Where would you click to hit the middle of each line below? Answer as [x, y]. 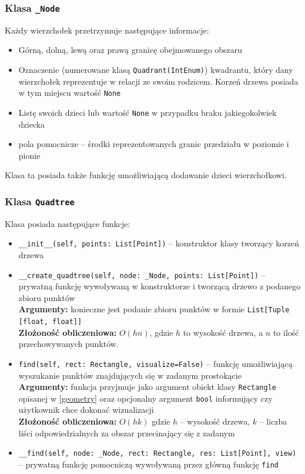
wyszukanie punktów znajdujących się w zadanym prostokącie [130, 375]
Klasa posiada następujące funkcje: [68, 223]
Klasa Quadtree [40, 201]
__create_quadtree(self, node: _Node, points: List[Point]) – [142, 274]
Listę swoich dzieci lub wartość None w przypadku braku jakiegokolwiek [148, 112]
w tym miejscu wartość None [70, 93]
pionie [29, 155]
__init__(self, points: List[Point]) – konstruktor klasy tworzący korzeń [159, 243]
